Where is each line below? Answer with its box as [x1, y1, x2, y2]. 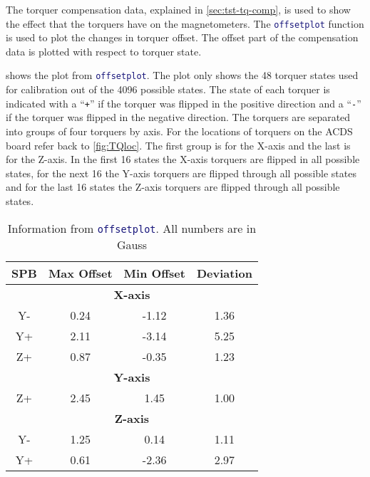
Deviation [196, 264, 252, 281]
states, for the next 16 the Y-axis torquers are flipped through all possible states [6, 165, 356, 180]
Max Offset [48, 264, 113, 281]
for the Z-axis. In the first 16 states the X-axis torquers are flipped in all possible [6, 152, 360, 167]
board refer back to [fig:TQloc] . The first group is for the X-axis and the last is [6, 137, 351, 152]
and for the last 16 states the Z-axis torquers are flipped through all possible [6, 179, 340, 194]
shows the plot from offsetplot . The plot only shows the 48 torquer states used [6, 68, 359, 83]
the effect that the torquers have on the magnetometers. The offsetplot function [6, 16, 364, 31]
